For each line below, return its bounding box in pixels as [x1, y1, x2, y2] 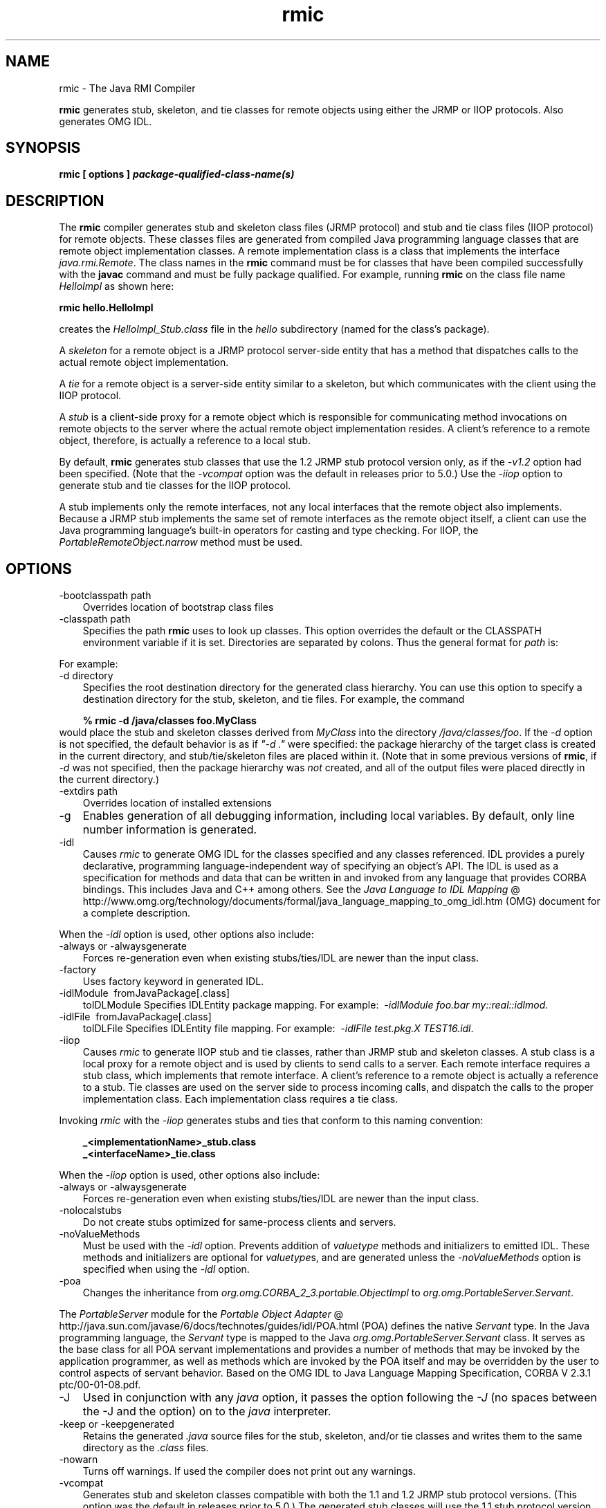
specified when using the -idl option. [82, 1263, 250, 1276]
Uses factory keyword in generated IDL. [82, 975, 264, 988]
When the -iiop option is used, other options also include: [59, 1169, 320, 1181]
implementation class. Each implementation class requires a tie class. [82, 1093, 398, 1105]
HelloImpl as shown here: [59, 280, 174, 293]
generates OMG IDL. [59, 115, 152, 127]
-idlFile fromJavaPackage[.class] [59, 1011, 212, 1023]
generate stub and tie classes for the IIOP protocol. [59, 479, 291, 492]
